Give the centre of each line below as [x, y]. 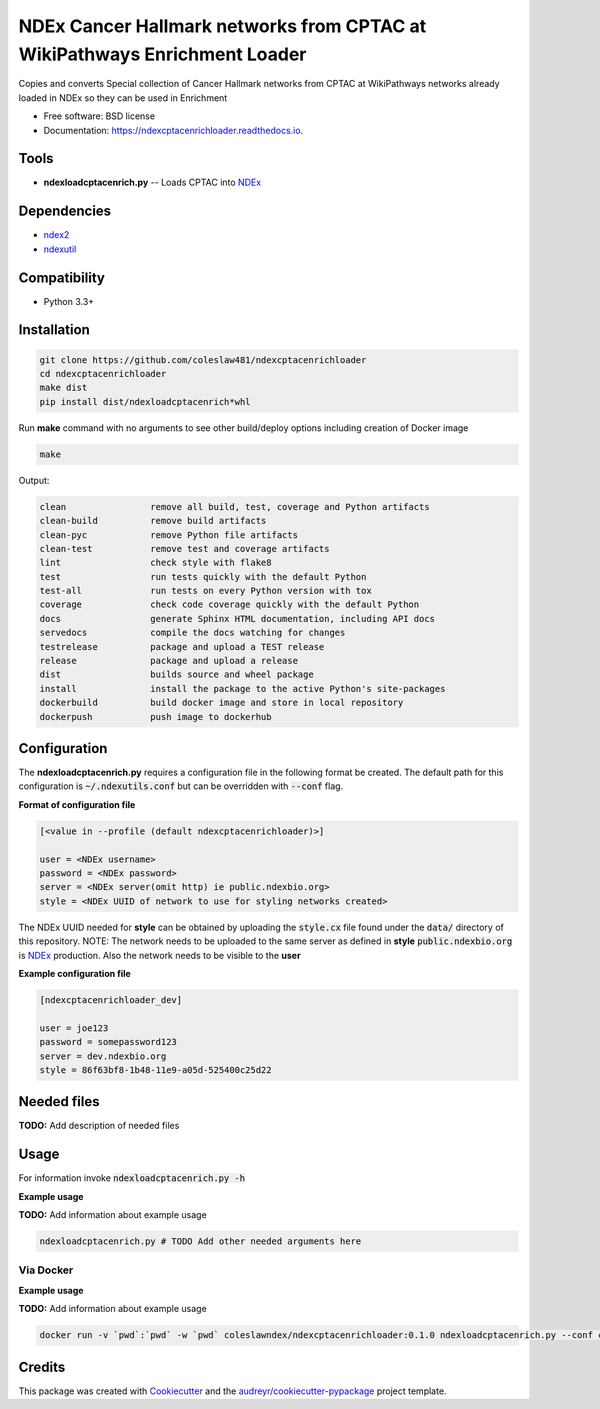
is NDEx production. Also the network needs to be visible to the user [159, 955]
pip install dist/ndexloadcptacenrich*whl [145, 401]
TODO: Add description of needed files [99, 1126]
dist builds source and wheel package [176, 674]
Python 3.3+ [69, 301]
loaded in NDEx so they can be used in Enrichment [123, 97]
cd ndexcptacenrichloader [103, 374]
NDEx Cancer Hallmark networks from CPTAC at [222, 26]
